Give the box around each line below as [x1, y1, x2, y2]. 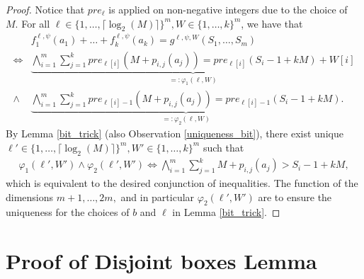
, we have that [241, 16, 303, 30]
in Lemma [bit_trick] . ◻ [172, 205, 280, 220]
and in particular [120, 189, 195, 204]
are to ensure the [258, 189, 332, 204]
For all [21, 16, 50, 30]
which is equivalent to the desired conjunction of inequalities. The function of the [6, 176, 358, 190]
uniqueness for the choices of [6, 205, 130, 220]
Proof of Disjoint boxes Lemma [6, 246, 317, 275]
